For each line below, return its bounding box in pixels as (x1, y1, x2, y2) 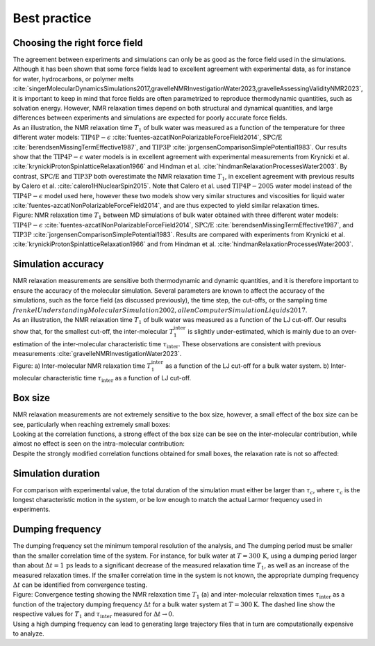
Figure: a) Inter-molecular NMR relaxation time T (12, 362, 152, 370)
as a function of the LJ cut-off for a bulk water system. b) (165, 362, 330, 370)
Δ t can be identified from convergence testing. (12, 581, 148, 589)
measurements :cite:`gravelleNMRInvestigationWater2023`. (12, 350, 182, 358)
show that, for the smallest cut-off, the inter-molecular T (12, 328, 174, 336)
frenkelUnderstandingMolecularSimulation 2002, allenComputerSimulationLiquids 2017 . (12, 306, 308, 314)
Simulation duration (12, 467, 100, 479)
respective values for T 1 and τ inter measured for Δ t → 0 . (12, 610, 174, 620)
